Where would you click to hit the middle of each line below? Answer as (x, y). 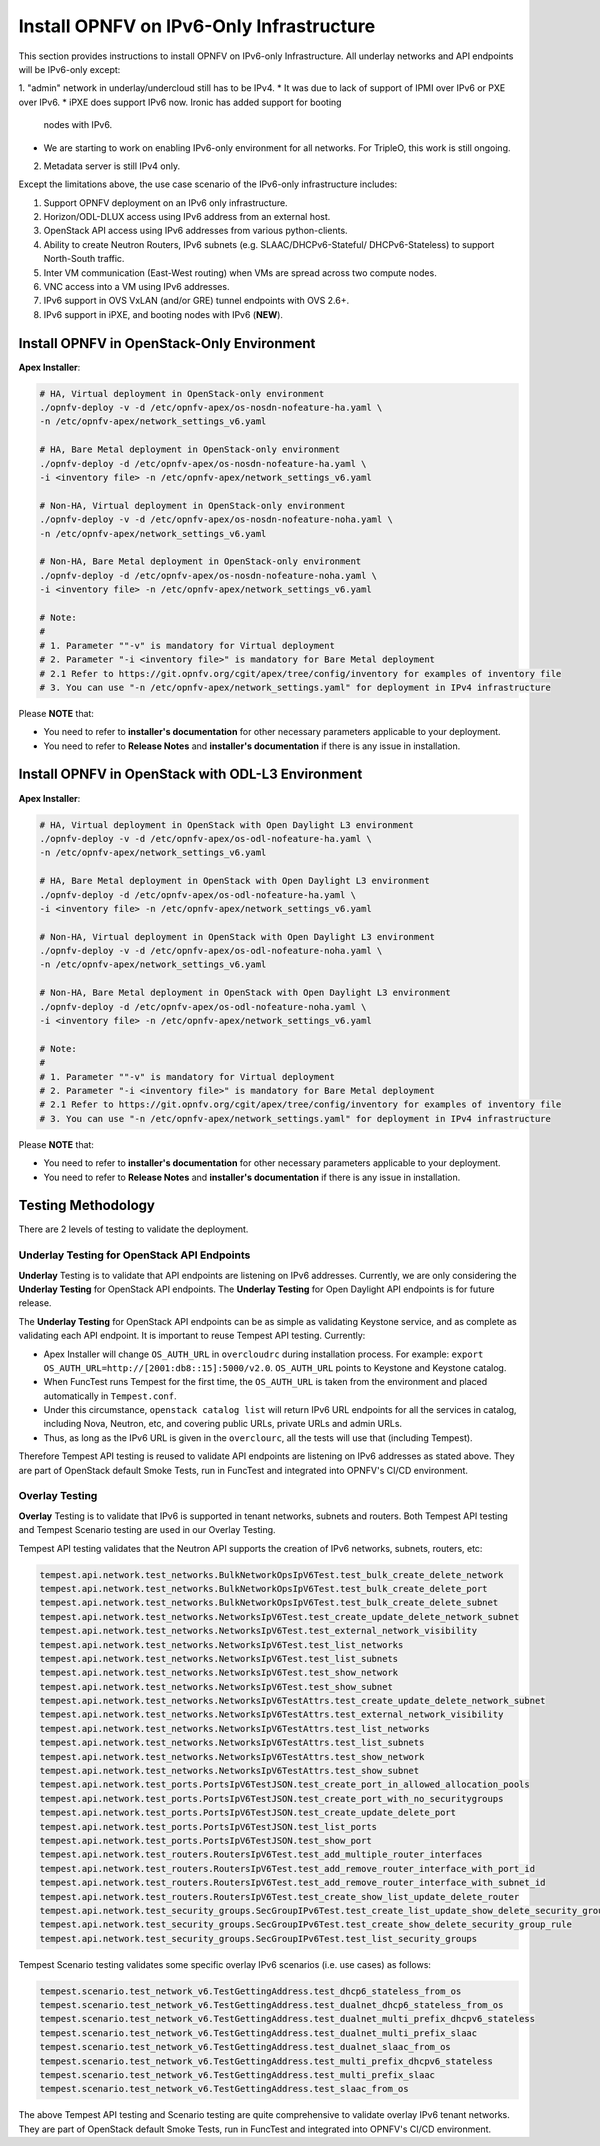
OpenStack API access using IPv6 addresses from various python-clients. (196, 231)
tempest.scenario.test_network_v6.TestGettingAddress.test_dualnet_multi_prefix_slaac (258, 2033)
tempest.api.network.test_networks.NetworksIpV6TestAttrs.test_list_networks (234, 1728)
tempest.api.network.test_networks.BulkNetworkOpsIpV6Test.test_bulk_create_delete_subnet (269, 1603)
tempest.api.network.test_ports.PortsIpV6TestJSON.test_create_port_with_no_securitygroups (271, 1798)
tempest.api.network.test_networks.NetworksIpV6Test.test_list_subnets (219, 1658)
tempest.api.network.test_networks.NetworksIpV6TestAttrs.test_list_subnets (232, 1743)
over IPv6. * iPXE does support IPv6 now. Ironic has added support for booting (180, 102)
